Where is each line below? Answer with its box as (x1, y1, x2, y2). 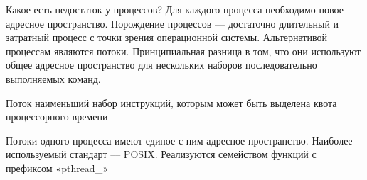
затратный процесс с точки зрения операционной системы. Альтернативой (6, 30, 327, 45)
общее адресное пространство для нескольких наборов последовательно (6, 57, 317, 72)
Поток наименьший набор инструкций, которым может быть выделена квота (6, 95, 337, 110)
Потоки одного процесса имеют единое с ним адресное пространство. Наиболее (6, 133, 353, 147)
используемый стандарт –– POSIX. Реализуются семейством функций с (6, 147, 317, 162)
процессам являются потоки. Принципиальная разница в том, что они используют (6, 43, 361, 58)
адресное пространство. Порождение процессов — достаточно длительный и (6, 16, 339, 30)
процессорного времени (6, 109, 108, 124)
